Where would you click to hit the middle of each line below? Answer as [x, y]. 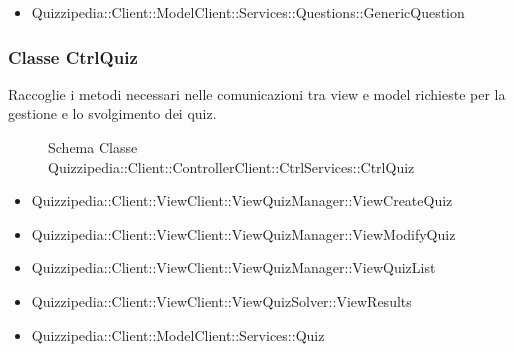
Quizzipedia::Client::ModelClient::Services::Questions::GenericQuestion [248, 12]
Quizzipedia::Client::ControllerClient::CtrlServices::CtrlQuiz [231, 166]
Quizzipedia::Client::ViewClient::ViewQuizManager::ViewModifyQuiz [243, 233]
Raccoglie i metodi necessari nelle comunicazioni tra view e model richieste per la [257, 93]
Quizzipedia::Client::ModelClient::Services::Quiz [178, 334]
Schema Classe [93, 147]
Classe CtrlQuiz [73, 56]
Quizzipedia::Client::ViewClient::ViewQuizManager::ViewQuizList [233, 267]
